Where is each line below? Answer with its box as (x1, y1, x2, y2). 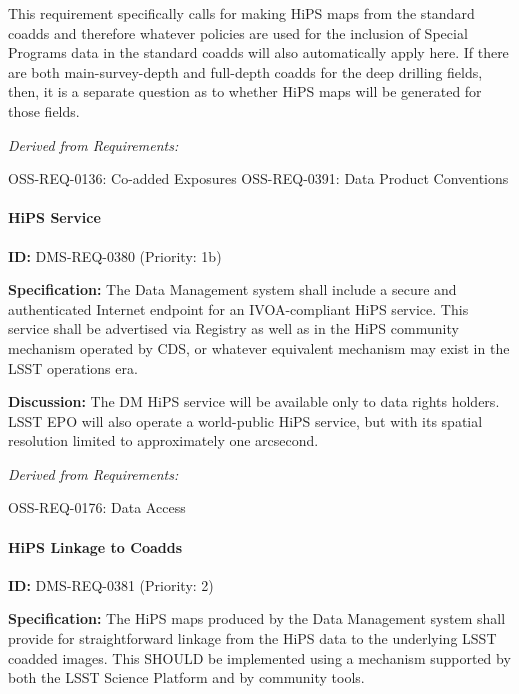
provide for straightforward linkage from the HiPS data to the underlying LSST (8, 628, 497, 649)
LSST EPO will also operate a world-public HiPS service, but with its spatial (8, 410, 483, 431)
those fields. (8, 100, 80, 121)
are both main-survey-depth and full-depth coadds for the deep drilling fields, (8, 61, 483, 82)
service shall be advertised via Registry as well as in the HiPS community (8, 318, 459, 339)
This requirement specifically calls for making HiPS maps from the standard (8, 3, 475, 23)
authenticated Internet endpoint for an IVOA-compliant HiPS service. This (8, 298, 469, 319)
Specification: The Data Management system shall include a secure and (8, 279, 457, 300)
